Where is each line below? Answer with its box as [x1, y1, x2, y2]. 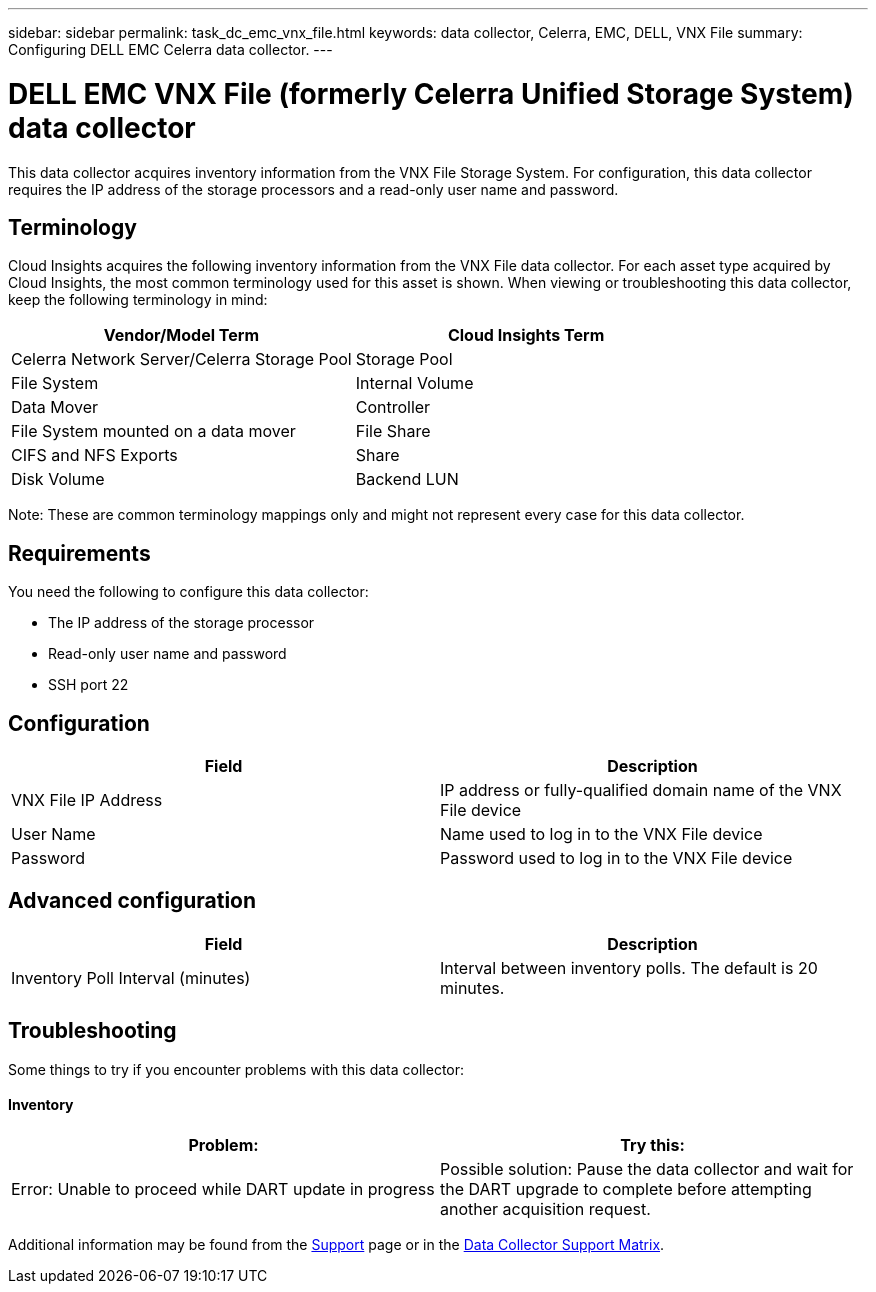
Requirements [8, 540, 151, 566]
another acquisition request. [440, 1198, 651, 1219]
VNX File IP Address [11, 790, 163, 811]
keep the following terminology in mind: [8, 291, 268, 309]
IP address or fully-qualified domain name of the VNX [440, 780, 842, 801]
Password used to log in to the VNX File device [440, 848, 793, 869]
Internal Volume [355, 373, 474, 394]
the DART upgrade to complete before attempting [440, 1178, 812, 1199]
